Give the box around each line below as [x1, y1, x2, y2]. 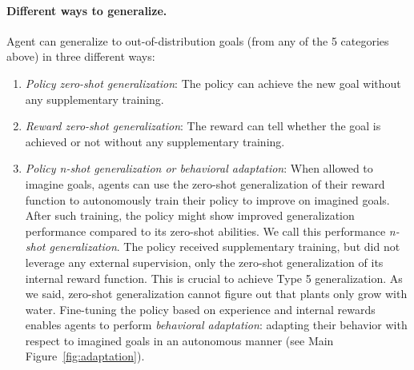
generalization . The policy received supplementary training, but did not [49, 238, 400, 255]
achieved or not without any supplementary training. [25, 133, 285, 149]
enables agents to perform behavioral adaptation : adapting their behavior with [25, 316, 408, 333]
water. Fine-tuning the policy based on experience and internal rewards [25, 300, 376, 317]
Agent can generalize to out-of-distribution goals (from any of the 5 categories [6, 32, 389, 49]
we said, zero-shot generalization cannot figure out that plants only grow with [25, 285, 408, 302]
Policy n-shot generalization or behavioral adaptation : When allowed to [25, 160, 373, 177]
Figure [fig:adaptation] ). [25, 348, 145, 364]
